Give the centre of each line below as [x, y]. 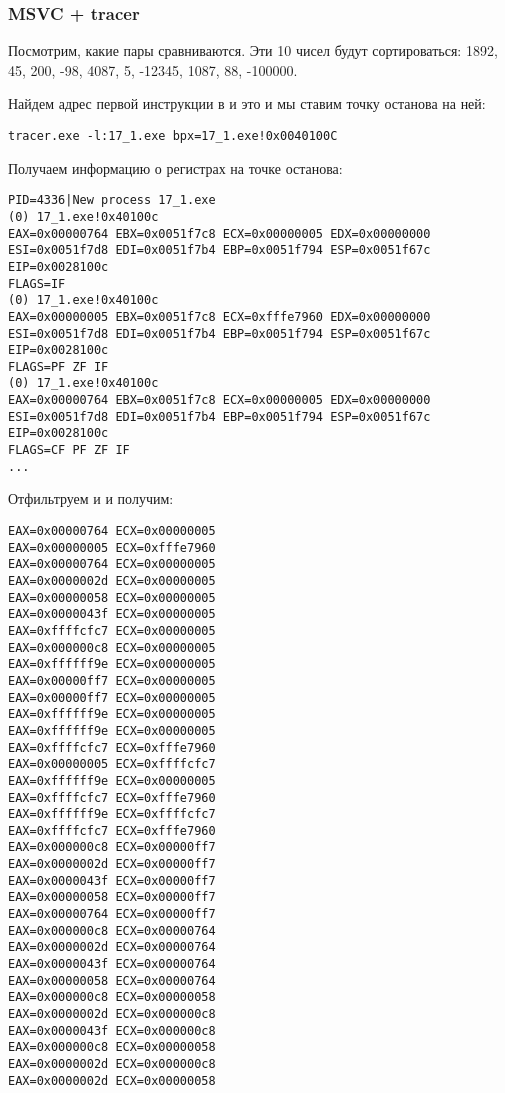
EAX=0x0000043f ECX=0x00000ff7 [112, 880]
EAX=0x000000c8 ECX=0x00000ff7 [112, 847]
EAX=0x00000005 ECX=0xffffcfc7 [112, 764]
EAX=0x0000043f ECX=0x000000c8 [112, 1030]
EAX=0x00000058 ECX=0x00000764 [112, 980]
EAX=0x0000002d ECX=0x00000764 [112, 947]
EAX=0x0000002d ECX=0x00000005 [112, 580]
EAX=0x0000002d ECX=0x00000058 [112, 1080]
